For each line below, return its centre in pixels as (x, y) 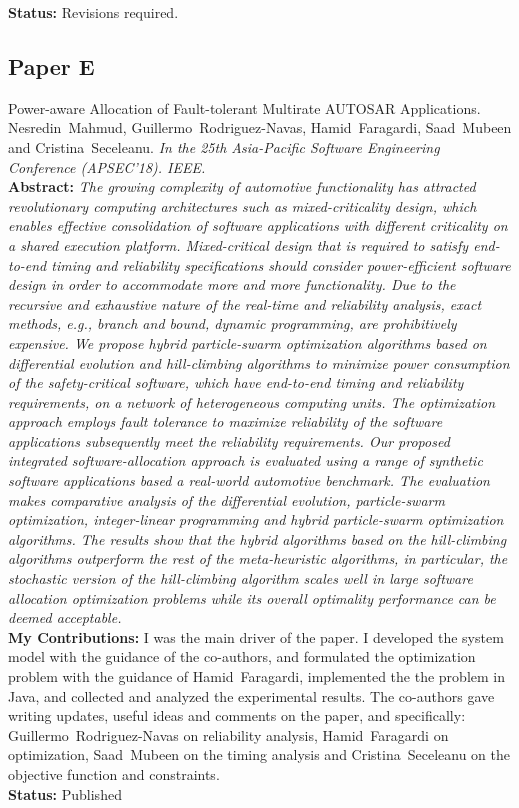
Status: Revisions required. (93, 12)
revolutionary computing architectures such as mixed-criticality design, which (242, 205)
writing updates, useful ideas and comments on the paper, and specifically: (237, 715)
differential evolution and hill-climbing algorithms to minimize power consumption (259, 362)
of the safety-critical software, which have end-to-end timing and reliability (236, 382)
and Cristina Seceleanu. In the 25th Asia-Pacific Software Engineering (224, 146)
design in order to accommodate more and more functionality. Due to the (232, 284)
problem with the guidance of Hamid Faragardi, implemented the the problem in (256, 676)
